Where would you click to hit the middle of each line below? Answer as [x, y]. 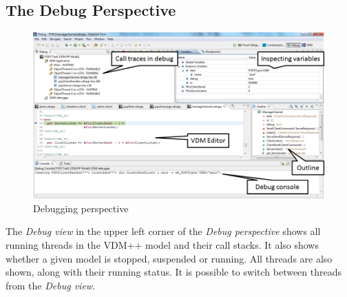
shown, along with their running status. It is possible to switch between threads [174, 272]
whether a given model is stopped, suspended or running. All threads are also [169, 258]
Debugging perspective [81, 208]
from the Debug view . [51, 285]
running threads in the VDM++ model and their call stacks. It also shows [162, 245]
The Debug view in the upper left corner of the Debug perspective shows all [163, 231]
